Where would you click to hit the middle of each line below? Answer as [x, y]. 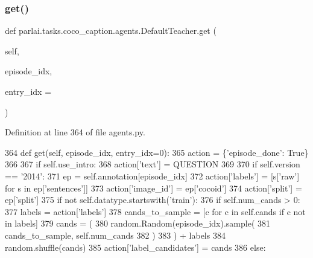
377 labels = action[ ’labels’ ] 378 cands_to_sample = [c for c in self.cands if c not [155, 211]
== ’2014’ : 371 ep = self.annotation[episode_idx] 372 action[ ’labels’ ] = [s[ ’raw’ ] [152, 176]
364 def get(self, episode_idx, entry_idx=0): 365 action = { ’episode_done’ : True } [157, 152]
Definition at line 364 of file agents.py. [75, 132]
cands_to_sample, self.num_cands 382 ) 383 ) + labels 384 [115, 235]
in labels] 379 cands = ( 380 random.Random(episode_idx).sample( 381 [138, 223]
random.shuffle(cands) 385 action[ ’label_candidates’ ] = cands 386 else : [135, 247]
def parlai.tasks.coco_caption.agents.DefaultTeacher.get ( [111, 31]
